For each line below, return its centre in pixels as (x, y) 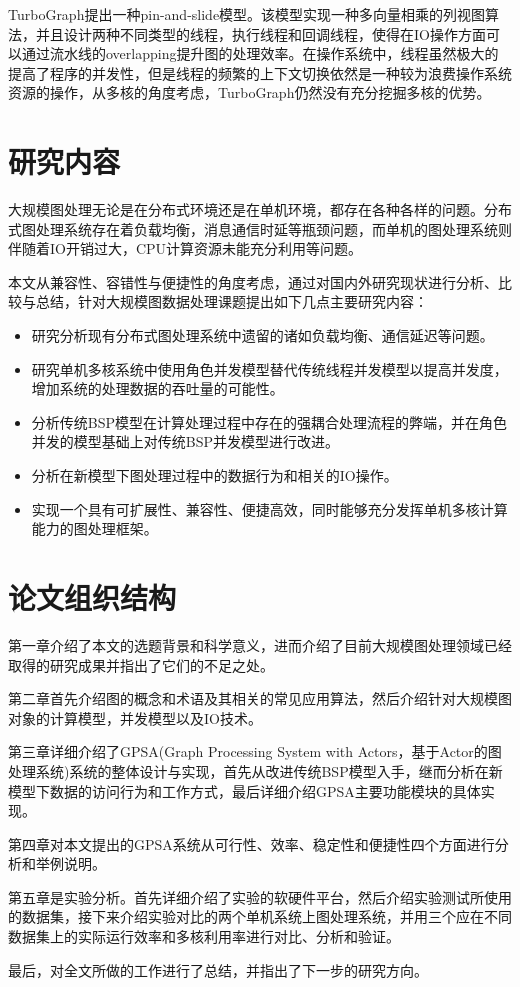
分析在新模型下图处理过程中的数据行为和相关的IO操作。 (214, 475)
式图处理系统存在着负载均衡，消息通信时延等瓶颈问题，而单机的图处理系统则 (260, 228)
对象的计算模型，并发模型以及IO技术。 (135, 717)
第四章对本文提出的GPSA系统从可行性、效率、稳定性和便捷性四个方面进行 (251, 843)
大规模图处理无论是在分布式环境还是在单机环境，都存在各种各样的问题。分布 (260, 209)
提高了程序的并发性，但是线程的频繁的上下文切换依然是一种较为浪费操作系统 (260, 72)
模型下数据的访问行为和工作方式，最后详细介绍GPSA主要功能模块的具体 (244, 790)
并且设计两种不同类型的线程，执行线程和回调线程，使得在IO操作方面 (260, 33)
